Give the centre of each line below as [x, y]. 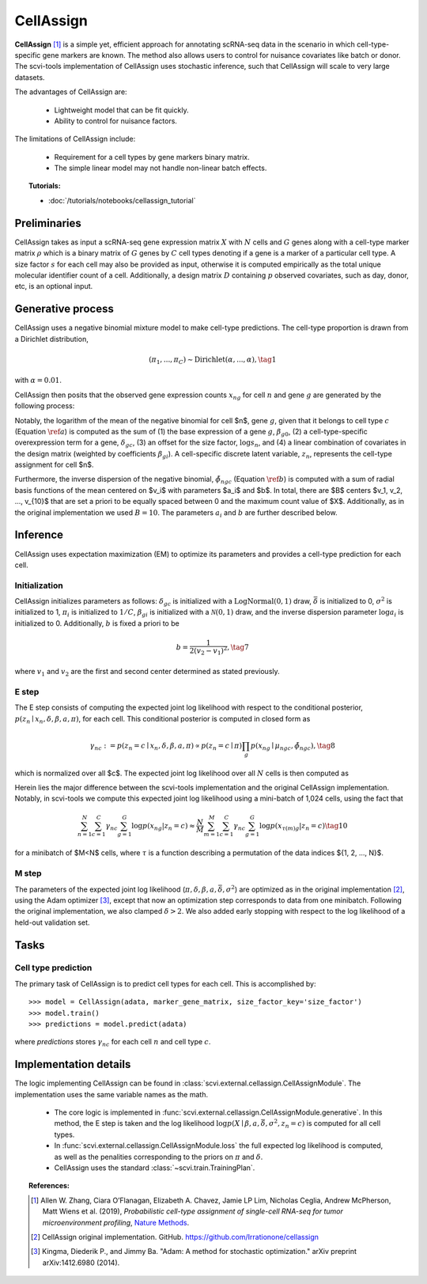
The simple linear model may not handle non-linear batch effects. [161, 168]
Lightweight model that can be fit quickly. [121, 110]
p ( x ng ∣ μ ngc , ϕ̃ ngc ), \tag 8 [293, 746]
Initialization [39, 585]
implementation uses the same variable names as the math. [111, 1094]
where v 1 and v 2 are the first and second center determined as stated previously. [147, 672]
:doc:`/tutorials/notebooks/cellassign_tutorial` [123, 200]
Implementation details [73, 1064]
